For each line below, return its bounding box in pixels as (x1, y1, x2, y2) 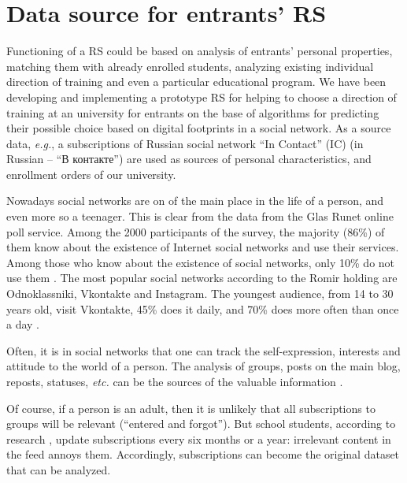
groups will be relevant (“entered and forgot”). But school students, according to (6, 415, 396, 432)
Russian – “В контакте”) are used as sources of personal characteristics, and (6, 150, 372, 167)
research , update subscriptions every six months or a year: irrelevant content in (6, 430, 391, 447)
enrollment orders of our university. (6, 165, 176, 182)
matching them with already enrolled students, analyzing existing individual (6, 58, 374, 74)
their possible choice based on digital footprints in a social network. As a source (6, 120, 391, 136)
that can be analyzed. (6, 461, 111, 477)
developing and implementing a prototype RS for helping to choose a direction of (6, 88, 397, 105)
